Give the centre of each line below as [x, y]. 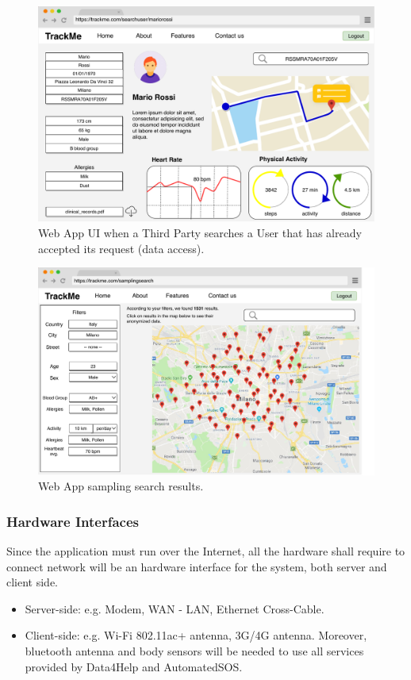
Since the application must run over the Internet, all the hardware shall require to [206, 551]
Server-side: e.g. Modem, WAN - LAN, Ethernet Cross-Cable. [175, 608]
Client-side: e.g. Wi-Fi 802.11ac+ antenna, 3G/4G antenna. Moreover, [196, 635]
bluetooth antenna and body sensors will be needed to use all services [194, 651]
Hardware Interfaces [73, 521]
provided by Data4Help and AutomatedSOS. [134, 666]
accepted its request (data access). [121, 248]
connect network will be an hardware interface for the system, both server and [197, 566]
